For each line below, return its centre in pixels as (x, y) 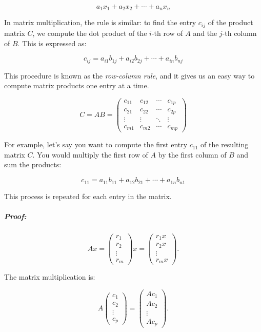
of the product (230, 22)
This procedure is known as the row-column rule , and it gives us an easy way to (129, 75)
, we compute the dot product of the (90, 33)
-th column (239, 33)
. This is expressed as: (52, 43)
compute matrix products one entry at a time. (77, 85)
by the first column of (192, 154)
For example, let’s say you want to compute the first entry (96, 144)
